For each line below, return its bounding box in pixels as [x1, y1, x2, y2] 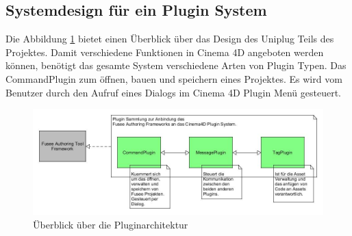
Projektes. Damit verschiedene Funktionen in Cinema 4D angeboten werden [5, 44, 324, 59]
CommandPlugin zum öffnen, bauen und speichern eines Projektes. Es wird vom [5, 71, 342, 86]
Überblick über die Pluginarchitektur [33, 217, 188, 231]
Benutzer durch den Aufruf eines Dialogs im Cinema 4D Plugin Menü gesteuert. [5, 85, 341, 99]
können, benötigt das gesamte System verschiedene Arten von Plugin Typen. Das [5, 58, 347, 73]
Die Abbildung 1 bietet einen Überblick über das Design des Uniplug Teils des [5, 31, 334, 46]
